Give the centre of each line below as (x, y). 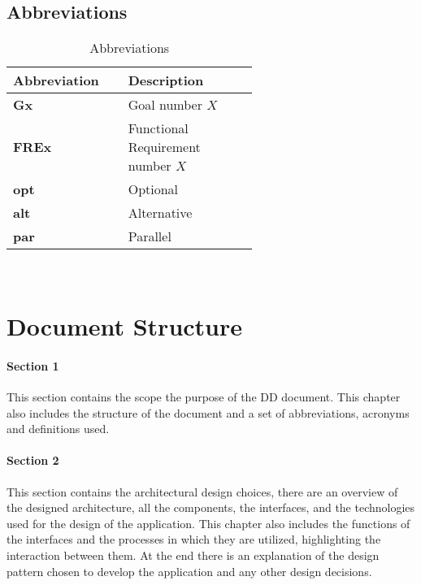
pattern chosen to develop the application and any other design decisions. (189, 571)
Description (166, 80)
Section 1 (33, 365)
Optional (153, 189)
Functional (158, 128)
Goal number (165, 105)
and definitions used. (58, 429)
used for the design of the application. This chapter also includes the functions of (208, 523)
